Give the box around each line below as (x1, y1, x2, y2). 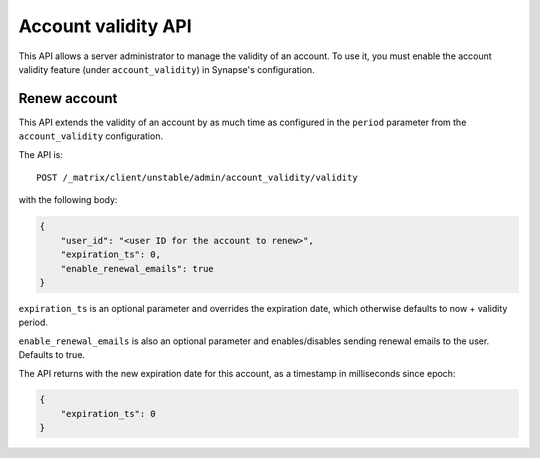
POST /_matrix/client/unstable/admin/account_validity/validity (36, 172, 359, 184)
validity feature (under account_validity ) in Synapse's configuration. (18, 63, 315, 75)
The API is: (18, 148, 64, 160)
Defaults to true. (18, 349, 85, 361)
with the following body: (18, 194, 118, 206)
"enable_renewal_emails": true (60, 263, 214, 274)
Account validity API (18, 15, 192, 37)
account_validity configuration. (18, 130, 164, 142)
